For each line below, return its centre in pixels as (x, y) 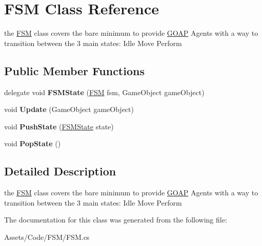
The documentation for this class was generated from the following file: (116, 220)
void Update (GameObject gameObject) (69, 109)
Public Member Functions (74, 70)
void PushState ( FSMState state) (59, 126)
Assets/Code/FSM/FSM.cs (47, 237)
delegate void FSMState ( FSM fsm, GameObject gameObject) (104, 92)
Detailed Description (60, 171)
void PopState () (33, 143)
